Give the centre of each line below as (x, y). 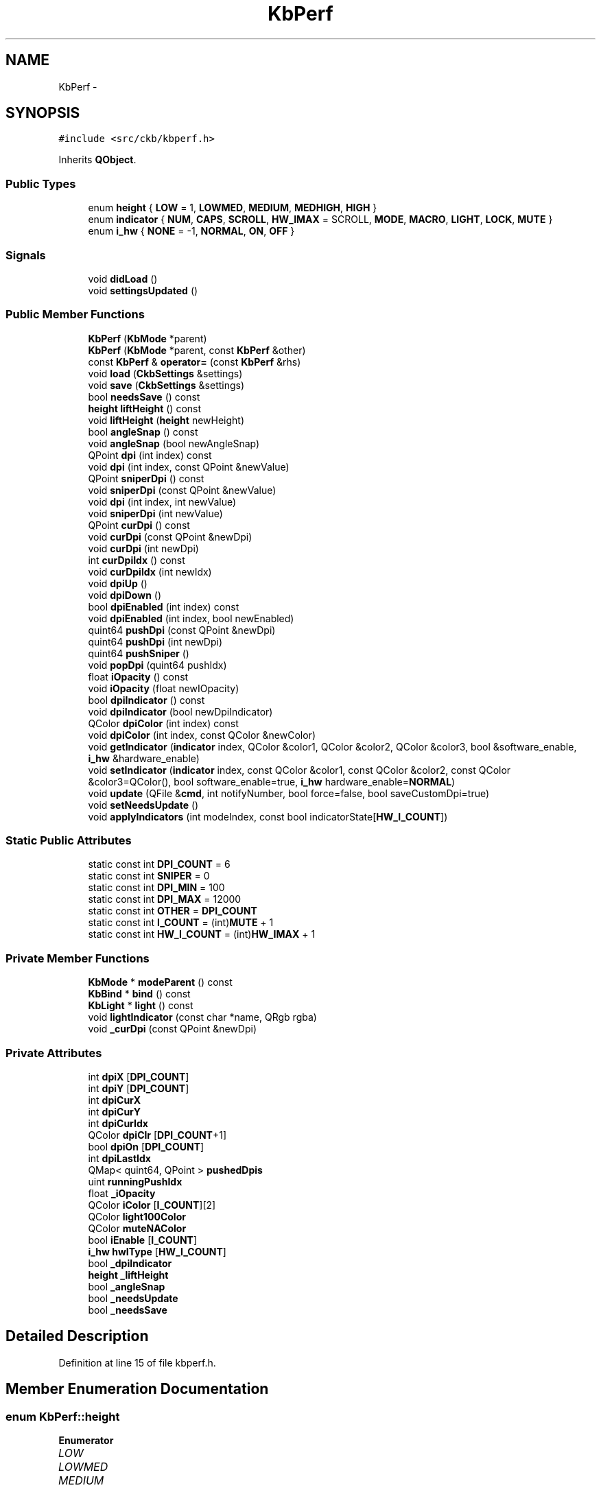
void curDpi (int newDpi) (143, 548)
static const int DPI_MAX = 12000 (165, 899)
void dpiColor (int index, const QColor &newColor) (202, 735)
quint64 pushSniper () (139, 653)
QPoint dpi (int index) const (150, 455)
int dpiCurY (115, 1111)
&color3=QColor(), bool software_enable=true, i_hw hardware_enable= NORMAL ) (272, 781)
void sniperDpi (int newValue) (155, 513)
